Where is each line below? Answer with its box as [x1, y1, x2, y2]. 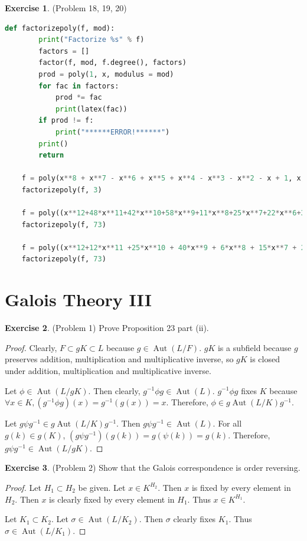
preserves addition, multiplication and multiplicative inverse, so [5, 353, 234, 365]
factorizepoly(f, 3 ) [21, 185, 102, 194]
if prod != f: [38, 116, 94, 125]
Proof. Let [5, 481, 41, 493]
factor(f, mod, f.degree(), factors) [38, 58, 187, 67]
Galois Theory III [5, 287, 152, 312]
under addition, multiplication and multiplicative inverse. [5, 364, 211, 376]
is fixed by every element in [191, 481, 291, 493]
